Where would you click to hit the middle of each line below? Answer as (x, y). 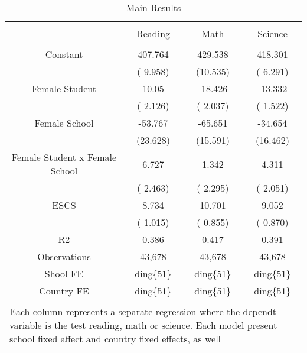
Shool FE (64, 273)
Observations (64, 256)
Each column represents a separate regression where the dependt (143, 311)
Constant (64, 54)
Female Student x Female (64, 157)
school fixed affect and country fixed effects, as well (115, 339)
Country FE (64, 291)
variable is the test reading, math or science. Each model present (143, 325)
